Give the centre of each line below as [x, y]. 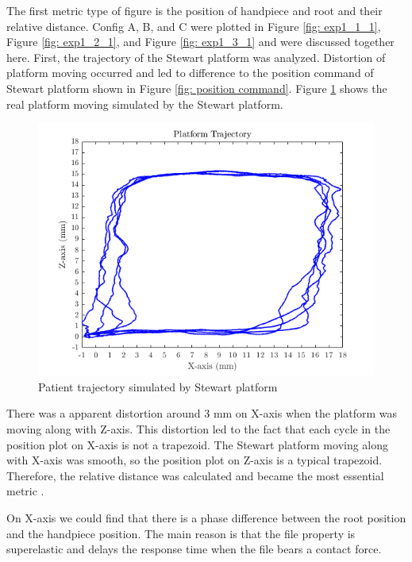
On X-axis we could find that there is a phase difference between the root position [206, 517]
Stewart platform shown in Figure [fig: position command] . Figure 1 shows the [197, 88]
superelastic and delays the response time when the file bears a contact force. [194, 549]
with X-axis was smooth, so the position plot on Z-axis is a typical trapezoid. [194, 460]
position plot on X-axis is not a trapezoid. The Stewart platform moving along [198, 444]
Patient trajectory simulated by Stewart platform [158, 386]
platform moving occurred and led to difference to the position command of [190, 73]
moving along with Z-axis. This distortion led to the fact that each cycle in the [198, 428]
